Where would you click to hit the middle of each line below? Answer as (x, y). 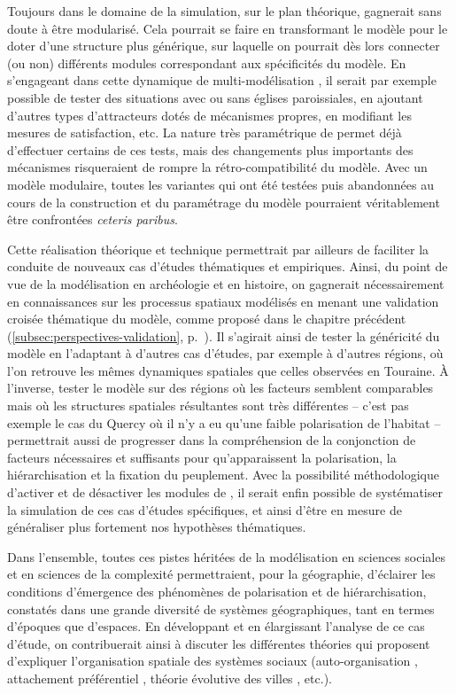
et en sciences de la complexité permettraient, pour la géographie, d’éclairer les (221, 574)
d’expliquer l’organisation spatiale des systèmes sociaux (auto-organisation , (213, 661)
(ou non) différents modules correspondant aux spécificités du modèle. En (207, 62)
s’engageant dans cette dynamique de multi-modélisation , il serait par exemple (222, 80)
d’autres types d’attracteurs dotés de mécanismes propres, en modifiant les (209, 115)
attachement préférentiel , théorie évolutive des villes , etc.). (170, 678)
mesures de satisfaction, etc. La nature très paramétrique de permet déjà (205, 133)
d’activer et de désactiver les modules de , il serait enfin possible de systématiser (225, 492)
